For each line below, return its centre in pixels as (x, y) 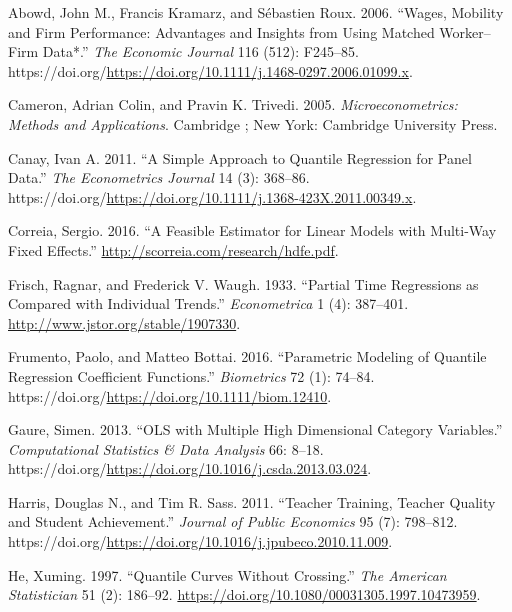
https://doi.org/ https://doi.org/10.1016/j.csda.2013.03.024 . (190, 468)
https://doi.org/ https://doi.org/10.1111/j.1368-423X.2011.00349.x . (212, 196)
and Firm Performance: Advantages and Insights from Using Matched (221, 31)
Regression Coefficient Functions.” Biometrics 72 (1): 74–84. (191, 375)
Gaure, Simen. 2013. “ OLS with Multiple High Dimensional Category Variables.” (255, 429)
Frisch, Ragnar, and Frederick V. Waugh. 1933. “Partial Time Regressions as (243, 283)
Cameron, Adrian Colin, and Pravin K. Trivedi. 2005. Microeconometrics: (233, 104)
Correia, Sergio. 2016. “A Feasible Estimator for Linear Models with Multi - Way (252, 230)
